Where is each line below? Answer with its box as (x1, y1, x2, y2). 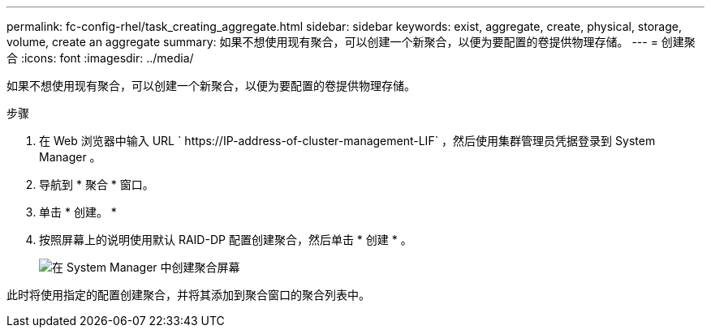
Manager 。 (39, 150, 101, 164)
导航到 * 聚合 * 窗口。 (39, 178, 154, 191)
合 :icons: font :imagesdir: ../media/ (6, 51, 194, 65)
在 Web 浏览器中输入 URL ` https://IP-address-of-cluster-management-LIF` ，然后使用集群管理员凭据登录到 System (39, 134, 656, 148)
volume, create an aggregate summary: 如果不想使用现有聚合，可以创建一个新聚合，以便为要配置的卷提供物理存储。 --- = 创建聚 (6, 35, 696, 49)
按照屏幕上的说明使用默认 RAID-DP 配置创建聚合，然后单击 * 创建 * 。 (39, 233, 412, 246)
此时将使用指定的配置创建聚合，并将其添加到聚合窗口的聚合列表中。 (6, 288, 370, 302)
